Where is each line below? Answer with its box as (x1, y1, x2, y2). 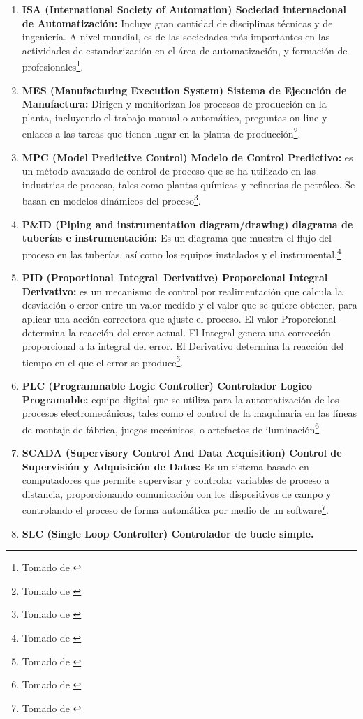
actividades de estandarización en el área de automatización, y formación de (22, 43, 348, 57)
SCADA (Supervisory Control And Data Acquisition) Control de (22, 445, 342, 459)
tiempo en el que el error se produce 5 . (22, 353, 184, 369)
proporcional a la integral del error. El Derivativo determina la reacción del (22, 339, 344, 353)
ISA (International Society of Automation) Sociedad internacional (22, 2, 347, 16)
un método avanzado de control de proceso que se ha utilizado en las (22, 163, 316, 178)
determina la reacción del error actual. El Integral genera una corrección (22, 325, 332, 339)
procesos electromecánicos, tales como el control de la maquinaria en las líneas (22, 406, 357, 420)
